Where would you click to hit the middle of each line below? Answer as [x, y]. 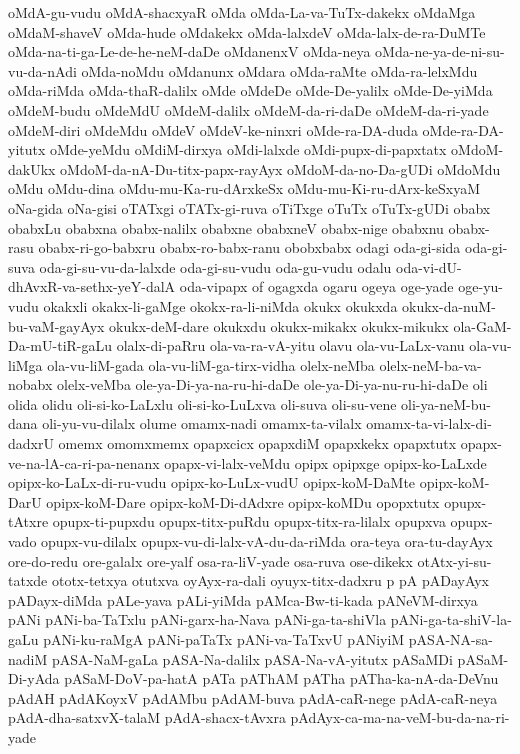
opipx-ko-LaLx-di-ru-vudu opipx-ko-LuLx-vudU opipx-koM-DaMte [212, 482]
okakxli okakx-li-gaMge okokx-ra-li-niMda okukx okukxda [220, 305]
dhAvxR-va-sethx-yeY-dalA [92, 286]
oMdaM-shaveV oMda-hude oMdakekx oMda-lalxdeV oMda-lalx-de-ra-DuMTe [247, 31]
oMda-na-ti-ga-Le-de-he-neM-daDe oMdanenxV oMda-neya [189, 51]
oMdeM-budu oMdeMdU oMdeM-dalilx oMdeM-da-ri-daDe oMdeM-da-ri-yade [248, 109]
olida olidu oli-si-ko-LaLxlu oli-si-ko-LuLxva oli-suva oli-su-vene [202, 403]
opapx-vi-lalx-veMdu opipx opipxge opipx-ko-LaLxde [325, 462]
